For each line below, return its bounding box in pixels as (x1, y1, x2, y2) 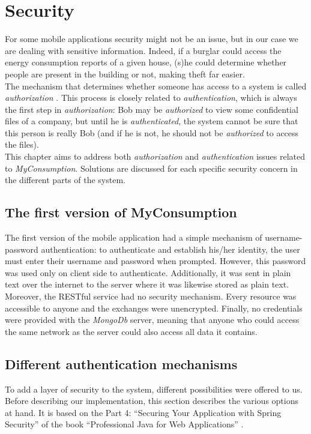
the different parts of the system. (5, 173, 125, 186)
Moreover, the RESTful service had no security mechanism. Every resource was (5, 290, 297, 303)
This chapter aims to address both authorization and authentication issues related (5, 150, 306, 163)
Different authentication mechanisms (5, 354, 238, 373)
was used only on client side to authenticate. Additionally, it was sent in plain (5, 266, 291, 279)
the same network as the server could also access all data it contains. (5, 325, 258, 337)
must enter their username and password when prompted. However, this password (5, 255, 306, 267)
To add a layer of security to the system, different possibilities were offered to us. (5, 382, 303, 395)
